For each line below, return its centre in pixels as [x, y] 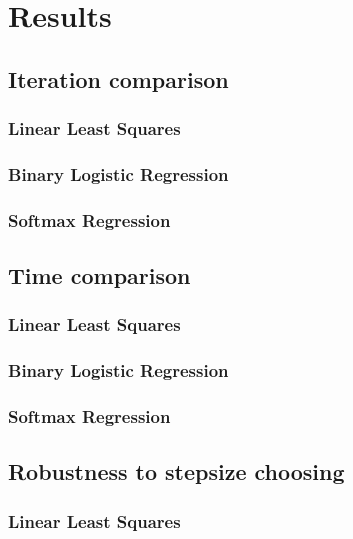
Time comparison [99, 275]
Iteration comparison [118, 78]
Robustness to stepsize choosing [176, 471]
